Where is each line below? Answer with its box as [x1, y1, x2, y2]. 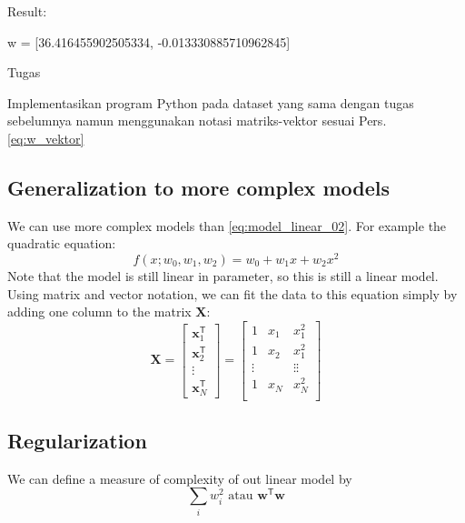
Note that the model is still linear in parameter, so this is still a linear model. [7, 267, 439, 286]
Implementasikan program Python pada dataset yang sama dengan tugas [7, 93, 414, 112]
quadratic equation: [7, 234, 116, 253]
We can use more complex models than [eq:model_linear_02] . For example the [7, 216, 447, 235]
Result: [7, 2, 47, 20]
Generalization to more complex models [7, 173, 390, 201]
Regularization [7, 427, 147, 455]
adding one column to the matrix [7, 302, 192, 321]
